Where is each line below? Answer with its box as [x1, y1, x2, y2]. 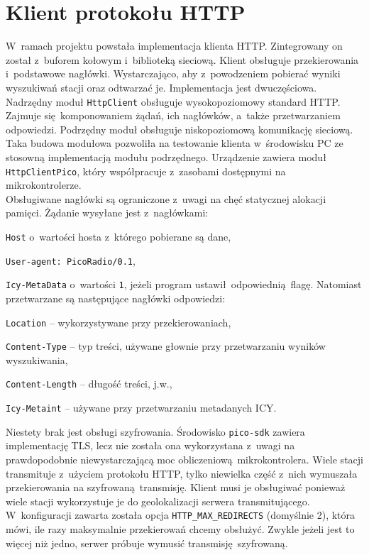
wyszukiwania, [6, 352, 68, 367]
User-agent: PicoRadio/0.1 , [6, 253, 136, 268]
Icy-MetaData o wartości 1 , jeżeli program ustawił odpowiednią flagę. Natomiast [6, 277, 362, 292]
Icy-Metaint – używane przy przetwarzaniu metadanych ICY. [6, 400, 277, 415]
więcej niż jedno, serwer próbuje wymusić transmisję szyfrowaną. [6, 535, 288, 550]
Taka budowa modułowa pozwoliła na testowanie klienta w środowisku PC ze [6, 136, 343, 150]
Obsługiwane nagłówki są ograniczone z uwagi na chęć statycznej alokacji [6, 191, 326, 206]
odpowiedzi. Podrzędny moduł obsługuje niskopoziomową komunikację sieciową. [6, 121, 353, 136]
